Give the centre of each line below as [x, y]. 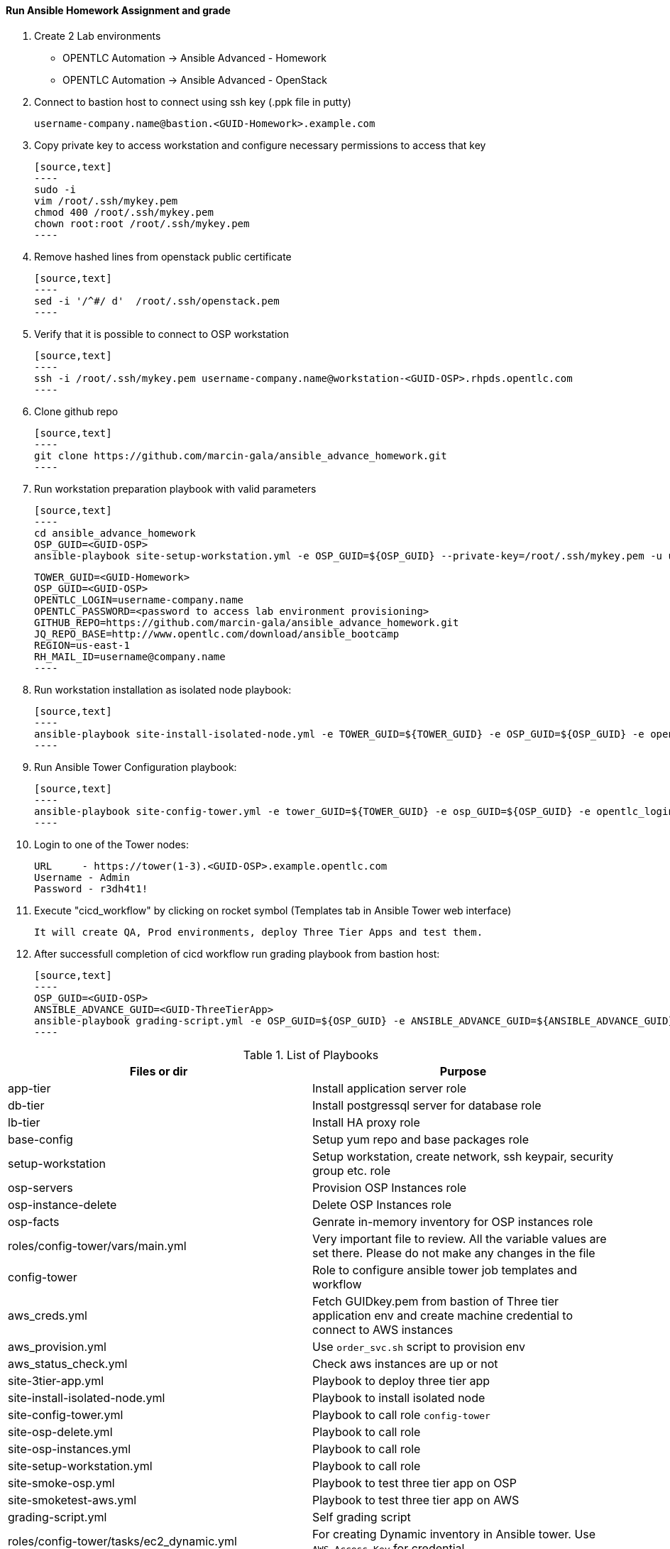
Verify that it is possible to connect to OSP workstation [161, 334]
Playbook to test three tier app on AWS [416, 1500]
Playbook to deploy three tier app [401, 1380]
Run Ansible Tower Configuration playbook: [136, 767]
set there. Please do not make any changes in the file [454, 1253]
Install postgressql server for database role [427, 1105]
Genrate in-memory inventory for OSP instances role [453, 1221]
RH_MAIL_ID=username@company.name [130, 656]
